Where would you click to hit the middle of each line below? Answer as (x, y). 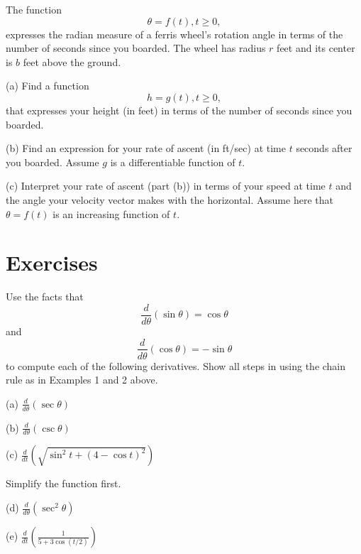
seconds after (324, 148)
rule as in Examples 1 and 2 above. (82, 380)
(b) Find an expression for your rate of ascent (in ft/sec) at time (146, 148)
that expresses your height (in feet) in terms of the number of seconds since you (179, 110)
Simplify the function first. (63, 483)
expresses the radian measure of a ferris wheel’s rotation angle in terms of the (174, 34)
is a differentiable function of (173, 162)
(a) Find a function (48, 86)
